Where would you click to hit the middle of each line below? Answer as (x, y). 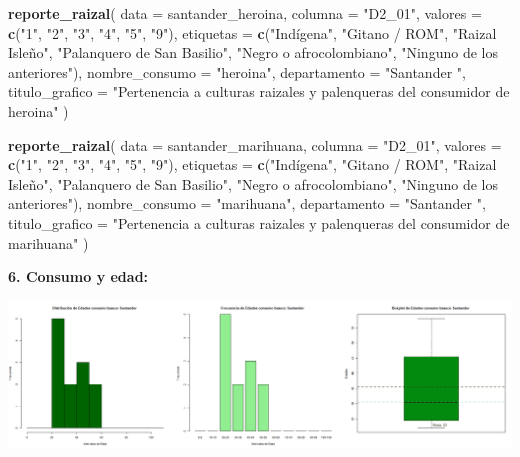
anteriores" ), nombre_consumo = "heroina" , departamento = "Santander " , (237, 71)
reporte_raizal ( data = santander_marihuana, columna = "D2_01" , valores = (255, 144)
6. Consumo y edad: (78, 276)
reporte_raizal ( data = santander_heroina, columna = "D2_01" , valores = (245, 13)
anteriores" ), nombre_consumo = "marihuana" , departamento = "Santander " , (247, 203)
